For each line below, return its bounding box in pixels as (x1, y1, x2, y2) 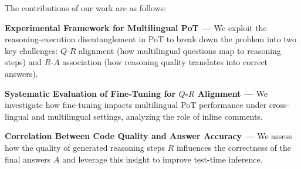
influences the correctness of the (176, 141, 291, 153)
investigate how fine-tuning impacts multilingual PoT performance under (5, 99, 267, 111)
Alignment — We (197, 87, 268, 99)
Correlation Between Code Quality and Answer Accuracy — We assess (5, 130, 292, 142)
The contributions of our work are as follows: (5, 2, 166, 13)
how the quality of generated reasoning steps (5, 141, 165, 153)
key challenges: (5, 44, 58, 56)
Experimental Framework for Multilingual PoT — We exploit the (5, 21, 267, 33)
